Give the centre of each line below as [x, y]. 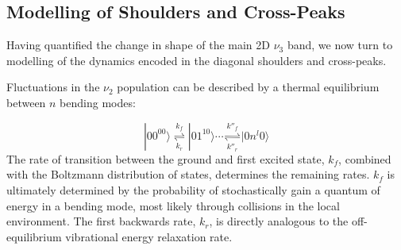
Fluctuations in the [53, 87]
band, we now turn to [340, 45]
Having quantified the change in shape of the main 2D [139, 45]
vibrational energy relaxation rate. [149, 236]
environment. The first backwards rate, [101, 221]
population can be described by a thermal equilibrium [248, 87]
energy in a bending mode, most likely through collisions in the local [173, 205]
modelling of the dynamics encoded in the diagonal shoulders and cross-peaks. [197, 60]
